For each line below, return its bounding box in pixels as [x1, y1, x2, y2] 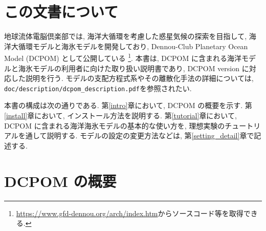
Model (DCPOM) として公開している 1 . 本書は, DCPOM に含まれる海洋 [4, 51, 241, 63]
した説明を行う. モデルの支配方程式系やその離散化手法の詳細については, [11, 73, 254, 83]
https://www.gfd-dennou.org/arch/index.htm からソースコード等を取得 [16, 207, 243, 218]
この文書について [4, 1, 119, 22]
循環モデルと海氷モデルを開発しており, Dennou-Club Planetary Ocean [18, 40, 248, 51]
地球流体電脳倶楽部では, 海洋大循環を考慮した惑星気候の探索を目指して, [4, 31, 247, 41]
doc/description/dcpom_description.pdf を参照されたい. [4, 82, 192, 93]
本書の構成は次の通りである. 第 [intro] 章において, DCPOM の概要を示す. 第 [4, 100, 252, 111]
